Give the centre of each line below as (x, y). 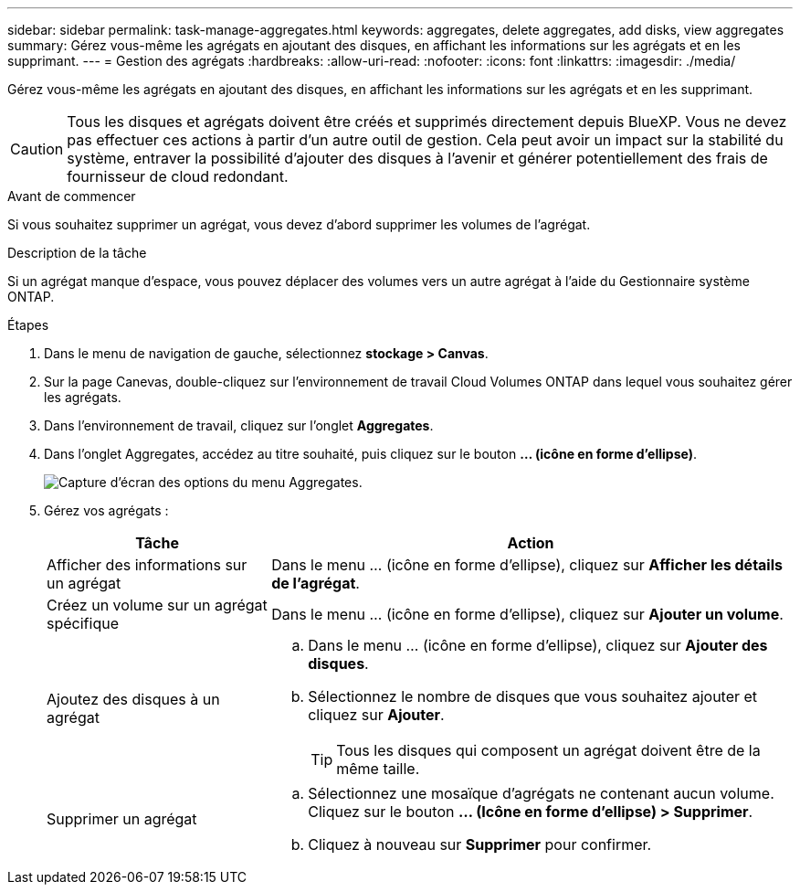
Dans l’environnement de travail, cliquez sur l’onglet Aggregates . (239, 425)
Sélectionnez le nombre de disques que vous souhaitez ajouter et (533, 696)
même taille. (378, 769)
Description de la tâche (77, 253)
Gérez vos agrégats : (106, 510)
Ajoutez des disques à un (133, 699)
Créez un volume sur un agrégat (157, 605)
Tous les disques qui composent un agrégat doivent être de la (548, 750)
